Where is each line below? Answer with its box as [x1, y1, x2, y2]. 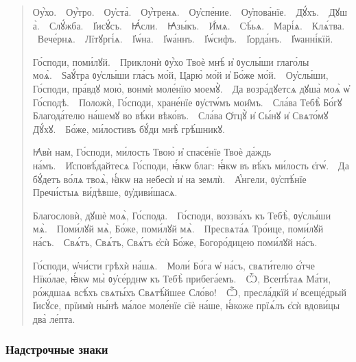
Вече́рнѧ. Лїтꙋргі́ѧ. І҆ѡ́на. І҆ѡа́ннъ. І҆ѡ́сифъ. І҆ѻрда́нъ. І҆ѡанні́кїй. [37, 32, 333, 46]
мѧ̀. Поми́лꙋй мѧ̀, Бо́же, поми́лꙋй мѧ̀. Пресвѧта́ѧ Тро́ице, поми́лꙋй [32, 221, 324, 236]
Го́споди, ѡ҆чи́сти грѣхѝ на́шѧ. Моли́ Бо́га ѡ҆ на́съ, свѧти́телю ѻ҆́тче [32, 258, 315, 272]
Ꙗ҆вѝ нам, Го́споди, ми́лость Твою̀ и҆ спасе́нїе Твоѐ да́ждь [32, 145, 272, 159]
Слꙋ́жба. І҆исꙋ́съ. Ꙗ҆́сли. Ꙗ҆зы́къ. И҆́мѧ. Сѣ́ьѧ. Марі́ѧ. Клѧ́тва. [49, 18, 345, 32]
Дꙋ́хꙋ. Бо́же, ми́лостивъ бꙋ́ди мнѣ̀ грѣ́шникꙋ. [32, 121, 225, 136]
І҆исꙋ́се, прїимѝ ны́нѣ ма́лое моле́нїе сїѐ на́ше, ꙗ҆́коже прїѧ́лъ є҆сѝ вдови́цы [32, 298, 340, 313]
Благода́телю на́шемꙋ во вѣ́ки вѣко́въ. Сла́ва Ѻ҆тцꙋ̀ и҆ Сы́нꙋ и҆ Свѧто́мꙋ [32, 108, 329, 123]
